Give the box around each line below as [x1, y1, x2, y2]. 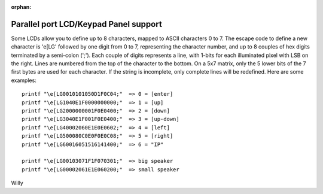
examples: [11, 77, 37, 84]
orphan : [11, 4, 32, 10]
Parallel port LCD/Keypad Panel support [11, 19, 163, 29]
